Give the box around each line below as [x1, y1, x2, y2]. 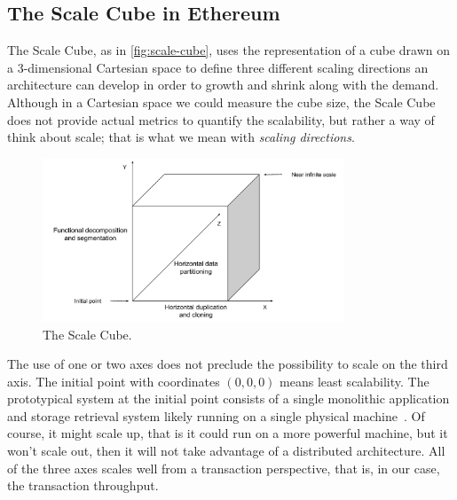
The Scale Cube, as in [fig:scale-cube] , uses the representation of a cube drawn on [7, 41, 451, 59]
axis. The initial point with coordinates [7, 371, 220, 390]
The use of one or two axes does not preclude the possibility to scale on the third [7, 355, 448, 373]
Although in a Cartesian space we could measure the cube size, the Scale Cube [7, 92, 436, 111]
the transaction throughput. [7, 476, 159, 495]
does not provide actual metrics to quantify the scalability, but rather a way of [7, 110, 435, 129]
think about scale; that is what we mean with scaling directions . [7, 128, 355, 146]
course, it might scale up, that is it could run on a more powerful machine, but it [7, 424, 448, 442]
